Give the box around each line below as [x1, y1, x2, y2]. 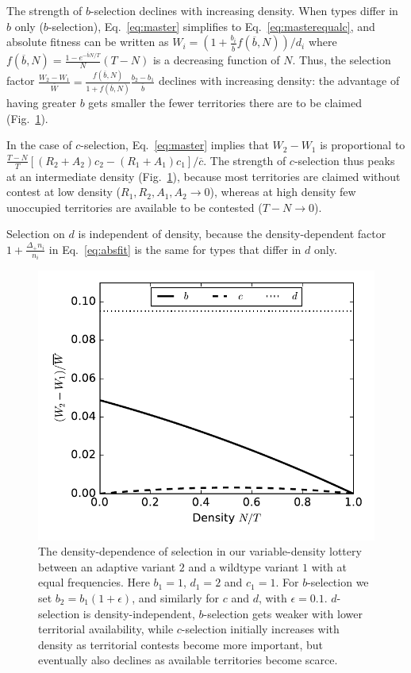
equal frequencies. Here [38, 574, 150, 590]
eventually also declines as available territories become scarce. [38, 652, 338, 668]
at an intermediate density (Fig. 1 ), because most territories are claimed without [6, 167, 401, 184]
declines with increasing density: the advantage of [159, 72, 400, 89]
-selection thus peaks [294, 152, 395, 168]
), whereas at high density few [209, 183, 356, 200]
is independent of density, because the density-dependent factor [78, 225, 386, 242]
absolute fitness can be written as [6, 33, 169, 50]
